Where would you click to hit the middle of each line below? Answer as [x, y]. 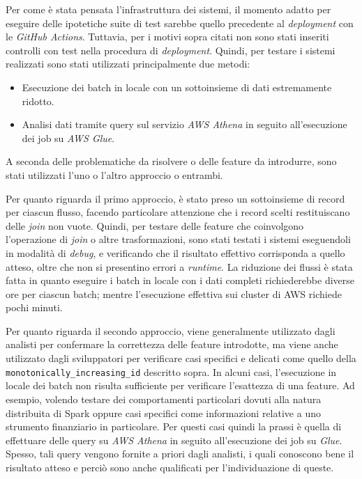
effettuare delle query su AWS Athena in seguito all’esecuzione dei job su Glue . [174, 440]
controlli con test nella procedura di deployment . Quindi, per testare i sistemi [171, 50]
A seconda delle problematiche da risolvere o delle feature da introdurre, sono [171, 161]
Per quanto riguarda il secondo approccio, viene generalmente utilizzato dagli [171, 330]
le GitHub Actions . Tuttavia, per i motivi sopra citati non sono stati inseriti [167, 37]
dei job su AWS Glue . [68, 138]
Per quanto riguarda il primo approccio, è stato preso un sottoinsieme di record [175, 198]
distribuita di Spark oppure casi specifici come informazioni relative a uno [163, 413]
